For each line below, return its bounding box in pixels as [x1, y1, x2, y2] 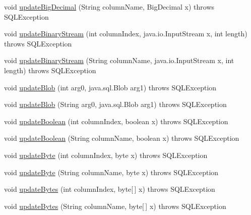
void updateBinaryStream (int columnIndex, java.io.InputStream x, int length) [4, 28, 247, 39]
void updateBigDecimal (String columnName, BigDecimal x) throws [4, 2, 215, 12]
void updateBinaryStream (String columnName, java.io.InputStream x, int [4, 55, 234, 66]
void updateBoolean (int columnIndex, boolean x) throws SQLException [4, 116, 228, 126]
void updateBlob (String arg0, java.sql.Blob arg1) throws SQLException [4, 99, 227, 110]
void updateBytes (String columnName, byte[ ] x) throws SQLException [4, 200, 226, 211]
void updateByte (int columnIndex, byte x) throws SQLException [4, 149, 208, 160]
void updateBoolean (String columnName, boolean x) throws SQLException [4, 133, 239, 143]
